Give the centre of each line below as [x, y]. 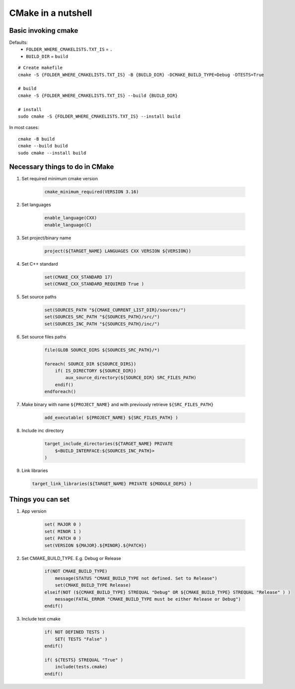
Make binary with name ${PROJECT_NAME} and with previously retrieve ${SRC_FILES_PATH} [117, 405]
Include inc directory [43, 431]
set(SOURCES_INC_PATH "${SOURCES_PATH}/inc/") [102, 324]
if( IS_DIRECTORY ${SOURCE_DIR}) [96, 371]
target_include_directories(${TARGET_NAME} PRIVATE [109, 444]
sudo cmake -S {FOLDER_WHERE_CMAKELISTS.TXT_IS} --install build [99, 116]
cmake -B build [37, 139]
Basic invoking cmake [44, 31]
